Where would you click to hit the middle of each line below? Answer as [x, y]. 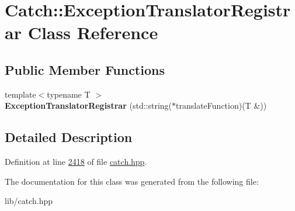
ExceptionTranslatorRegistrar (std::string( [88, 105]
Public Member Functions [85, 69]
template [20, 94]
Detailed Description [69, 137]
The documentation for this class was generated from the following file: [132, 181]
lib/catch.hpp [29, 201]
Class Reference [93, 32]
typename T [69, 94]
